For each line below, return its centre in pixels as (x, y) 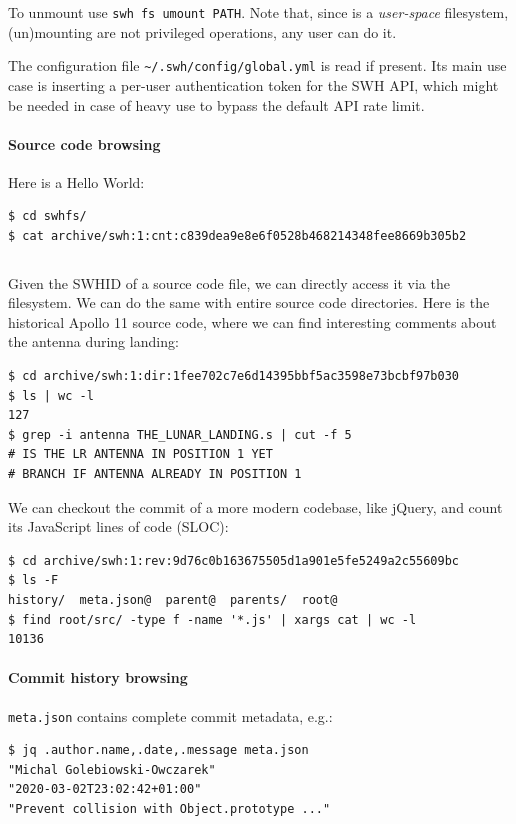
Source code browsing (84, 143)
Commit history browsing (98, 677)
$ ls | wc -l (51, 395)
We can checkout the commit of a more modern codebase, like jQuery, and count (255, 506)
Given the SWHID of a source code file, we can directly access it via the (229, 282)
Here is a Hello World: (76, 181)
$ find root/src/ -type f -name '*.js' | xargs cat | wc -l (212, 619)
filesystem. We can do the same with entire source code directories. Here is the (249, 302)
